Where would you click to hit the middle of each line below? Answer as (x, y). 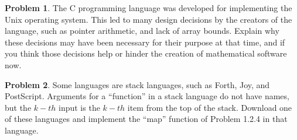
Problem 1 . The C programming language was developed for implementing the (148, 8)
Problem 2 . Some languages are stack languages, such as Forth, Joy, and (137, 84)
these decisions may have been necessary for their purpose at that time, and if (145, 42)
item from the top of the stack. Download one (210, 107)
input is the (79, 107)
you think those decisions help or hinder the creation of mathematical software (146, 53)
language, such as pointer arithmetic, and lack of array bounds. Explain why (142, 31)
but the (18, 107)
